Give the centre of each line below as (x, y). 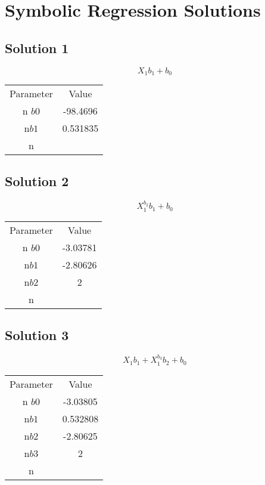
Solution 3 (37, 335)
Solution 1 (37, 47)
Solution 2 (37, 181)
